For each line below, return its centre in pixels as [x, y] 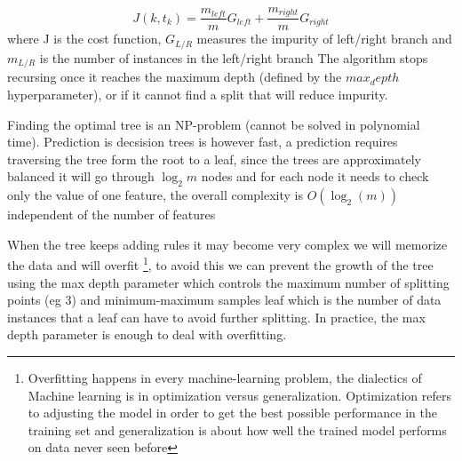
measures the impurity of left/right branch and [324, 39]
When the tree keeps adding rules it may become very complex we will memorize [227, 244]
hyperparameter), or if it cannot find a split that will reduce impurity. [198, 94]
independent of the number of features [112, 215]
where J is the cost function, [84, 39]
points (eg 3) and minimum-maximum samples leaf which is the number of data [224, 300]
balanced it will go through [81, 176]
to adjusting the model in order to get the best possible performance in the [232, 413]
